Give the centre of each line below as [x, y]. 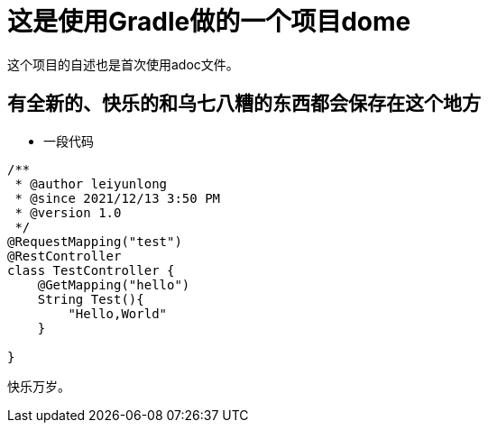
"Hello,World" [118, 313]
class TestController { [91, 270]
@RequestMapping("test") [95, 241]
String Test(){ [91, 299]
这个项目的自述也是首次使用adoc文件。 [123, 64]
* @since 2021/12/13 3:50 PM [118, 198]
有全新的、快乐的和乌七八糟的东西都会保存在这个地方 [244, 104]
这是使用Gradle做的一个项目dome [209, 22]
